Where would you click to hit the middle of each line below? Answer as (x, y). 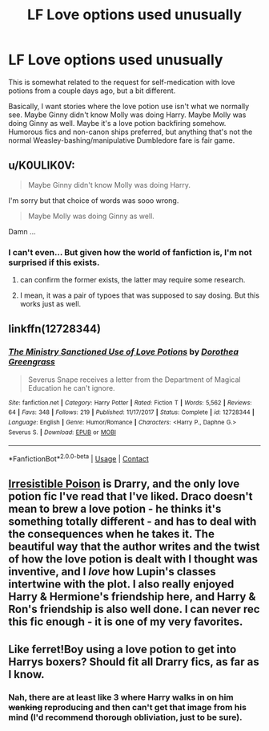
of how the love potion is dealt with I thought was (133, 559)
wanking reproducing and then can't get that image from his (127, 707)
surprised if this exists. (54, 262)
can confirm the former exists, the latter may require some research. (132, 280)
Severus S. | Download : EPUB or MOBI (62, 432)
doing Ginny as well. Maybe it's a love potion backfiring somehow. (117, 123)
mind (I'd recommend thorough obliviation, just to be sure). (125, 717)
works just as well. (50, 304)
